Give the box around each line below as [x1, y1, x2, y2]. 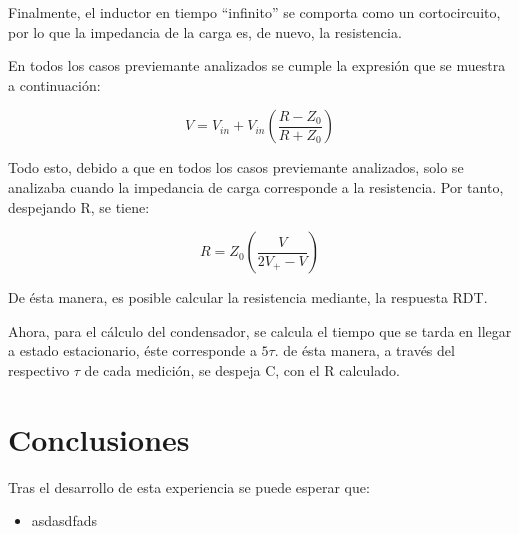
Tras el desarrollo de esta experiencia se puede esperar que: [8, 476, 370, 497]
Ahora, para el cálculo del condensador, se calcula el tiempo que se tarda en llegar [8, 320, 512, 341]
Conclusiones [8, 418, 190, 459]
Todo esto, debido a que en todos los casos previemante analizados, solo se [8, 157, 464, 178]
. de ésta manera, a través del [274, 340, 455, 361]
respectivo [8, 359, 70, 380]
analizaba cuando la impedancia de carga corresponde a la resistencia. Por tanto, [8, 176, 504, 197]
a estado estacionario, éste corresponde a [8, 340, 257, 361]
